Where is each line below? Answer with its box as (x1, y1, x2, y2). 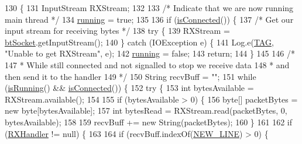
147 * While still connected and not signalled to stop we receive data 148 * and (5, 58, 290, 71)
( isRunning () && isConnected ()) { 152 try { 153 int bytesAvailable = (5, 82, 254, 94)
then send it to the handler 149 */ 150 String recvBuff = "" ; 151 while (5, 70, 256, 82)
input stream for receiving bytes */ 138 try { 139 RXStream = (5, 24, 230, 37)
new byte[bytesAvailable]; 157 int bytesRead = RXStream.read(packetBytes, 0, (5, 104, 287, 117)
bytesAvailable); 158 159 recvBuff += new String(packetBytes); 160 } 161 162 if (5, 115, 292, 128)
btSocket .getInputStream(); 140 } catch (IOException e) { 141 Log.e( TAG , (5, 36, 274, 48)
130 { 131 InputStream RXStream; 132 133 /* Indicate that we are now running (5, 2, 294, 13)
